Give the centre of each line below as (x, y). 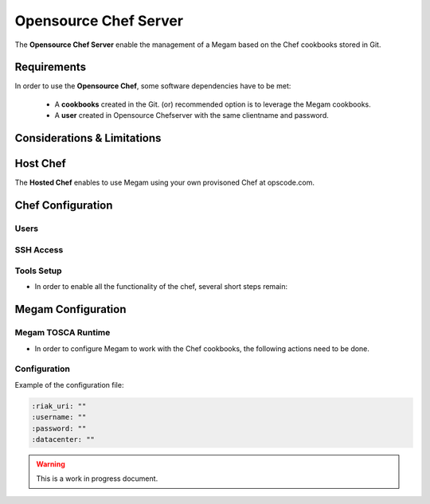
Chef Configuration (64, 205)
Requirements (51, 67)
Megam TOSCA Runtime (63, 333)
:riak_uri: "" (59, 406)
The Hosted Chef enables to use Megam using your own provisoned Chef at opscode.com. (164, 182)
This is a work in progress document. (97, 479)
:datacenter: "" (63, 439)
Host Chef (41, 164)
